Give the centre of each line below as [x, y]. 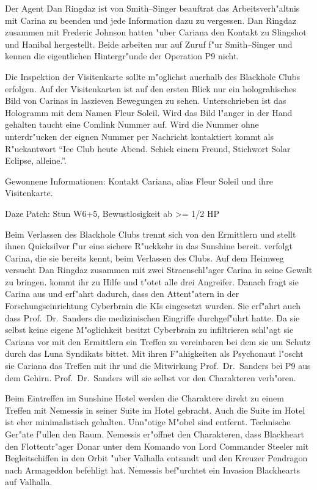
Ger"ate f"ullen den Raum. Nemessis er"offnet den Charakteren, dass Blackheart [155, 434]
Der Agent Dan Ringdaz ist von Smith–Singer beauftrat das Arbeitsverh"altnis [152, 8]
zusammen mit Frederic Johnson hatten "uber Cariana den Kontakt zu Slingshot [156, 32]
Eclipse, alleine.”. [36, 160]
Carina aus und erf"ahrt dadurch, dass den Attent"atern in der [122, 294]
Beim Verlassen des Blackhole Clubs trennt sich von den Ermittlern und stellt [151, 234]
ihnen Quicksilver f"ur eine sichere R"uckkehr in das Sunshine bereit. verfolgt [149, 246]
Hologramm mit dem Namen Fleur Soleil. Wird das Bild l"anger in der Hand [149, 112]
